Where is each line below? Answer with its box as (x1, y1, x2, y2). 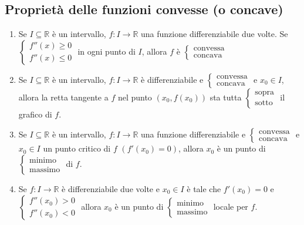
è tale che (187, 182, 221, 194)
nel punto (117, 90, 152, 103)
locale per (213, 200, 248, 212)
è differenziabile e (141, 73, 204, 85)
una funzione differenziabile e (141, 128, 246, 140)
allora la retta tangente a (18, 90, 109, 103)
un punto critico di (43, 142, 111, 155)
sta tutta (210, 90, 242, 103)
